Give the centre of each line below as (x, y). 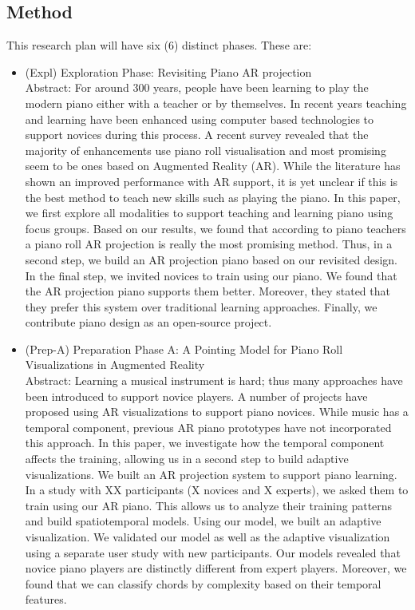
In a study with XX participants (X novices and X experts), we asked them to (217, 490)
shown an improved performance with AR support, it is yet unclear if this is (211, 181)
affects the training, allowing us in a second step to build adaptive (187, 459)
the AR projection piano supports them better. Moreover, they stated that (207, 291)
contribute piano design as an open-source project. (148, 322)
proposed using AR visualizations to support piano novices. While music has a (217, 412)
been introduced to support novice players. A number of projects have (196, 396)
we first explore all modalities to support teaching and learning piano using (209, 213)
